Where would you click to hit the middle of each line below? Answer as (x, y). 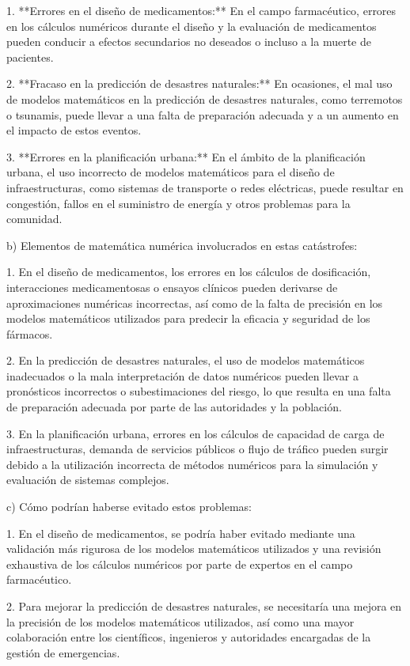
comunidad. (34, 219)
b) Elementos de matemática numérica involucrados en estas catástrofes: (182, 245)
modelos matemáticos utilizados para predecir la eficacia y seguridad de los (188, 318)
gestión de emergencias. (63, 652)
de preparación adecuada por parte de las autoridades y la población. (174, 407)
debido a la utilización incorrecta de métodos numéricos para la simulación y (192, 464)
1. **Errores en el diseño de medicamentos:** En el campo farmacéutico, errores (201, 10)
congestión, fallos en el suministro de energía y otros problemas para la (178, 203)
